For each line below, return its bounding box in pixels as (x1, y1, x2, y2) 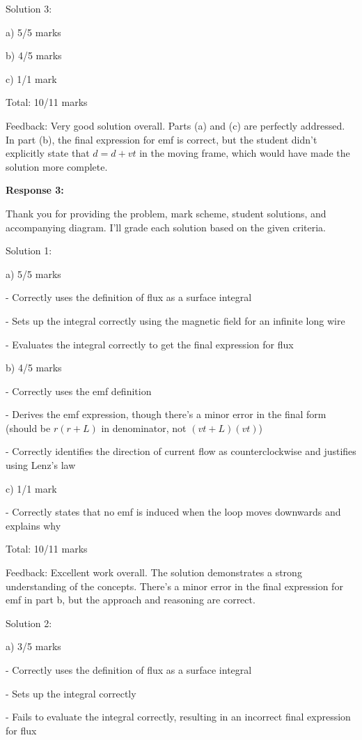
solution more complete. (6, 159, 108, 174)
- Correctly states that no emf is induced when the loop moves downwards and (6, 504, 341, 519)
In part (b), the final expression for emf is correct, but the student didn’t (6, 132, 317, 146)
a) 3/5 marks (6, 639, 61, 654)
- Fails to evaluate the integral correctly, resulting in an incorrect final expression (6, 709, 351, 724)
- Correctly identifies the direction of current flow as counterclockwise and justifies (6, 444, 356, 458)
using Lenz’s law (6, 458, 76, 472)
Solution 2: (6, 615, 52, 630)
